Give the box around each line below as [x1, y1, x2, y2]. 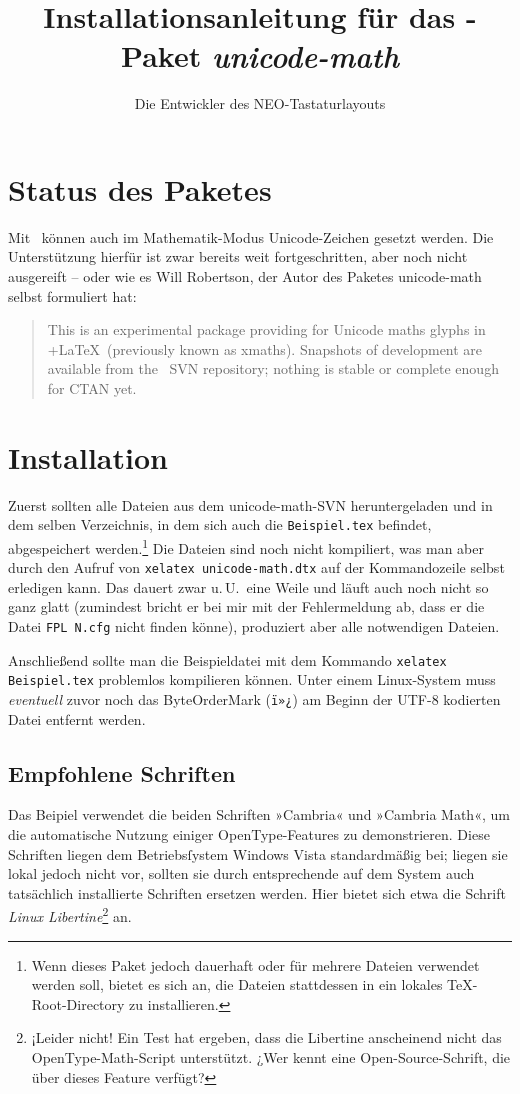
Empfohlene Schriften [8, 757, 236, 788]
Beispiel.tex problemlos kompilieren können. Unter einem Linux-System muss [8, 669, 496, 690]
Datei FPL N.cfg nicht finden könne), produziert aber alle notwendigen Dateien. [8, 616, 500, 637]
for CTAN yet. [47, 378, 137, 398]
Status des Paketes [8, 168, 272, 209]
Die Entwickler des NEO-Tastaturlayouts [134, 93, 386, 114]
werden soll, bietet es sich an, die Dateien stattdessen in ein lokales [31, 974, 443, 995]
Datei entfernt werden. [8, 708, 146, 729]
